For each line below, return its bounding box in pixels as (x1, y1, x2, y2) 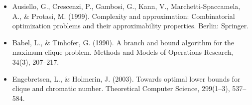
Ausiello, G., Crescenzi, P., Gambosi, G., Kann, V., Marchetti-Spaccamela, (12, 1, 241, 11)
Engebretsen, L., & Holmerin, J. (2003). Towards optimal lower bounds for (12, 73, 241, 84)
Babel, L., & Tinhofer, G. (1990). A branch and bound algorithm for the (12, 37, 235, 47)
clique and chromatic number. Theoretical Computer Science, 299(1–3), (12, 83, 230, 94)
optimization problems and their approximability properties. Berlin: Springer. (12, 20, 249, 31)
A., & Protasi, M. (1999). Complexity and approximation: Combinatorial (12, 10, 235, 21)
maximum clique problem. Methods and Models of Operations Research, (12, 47, 233, 57)
